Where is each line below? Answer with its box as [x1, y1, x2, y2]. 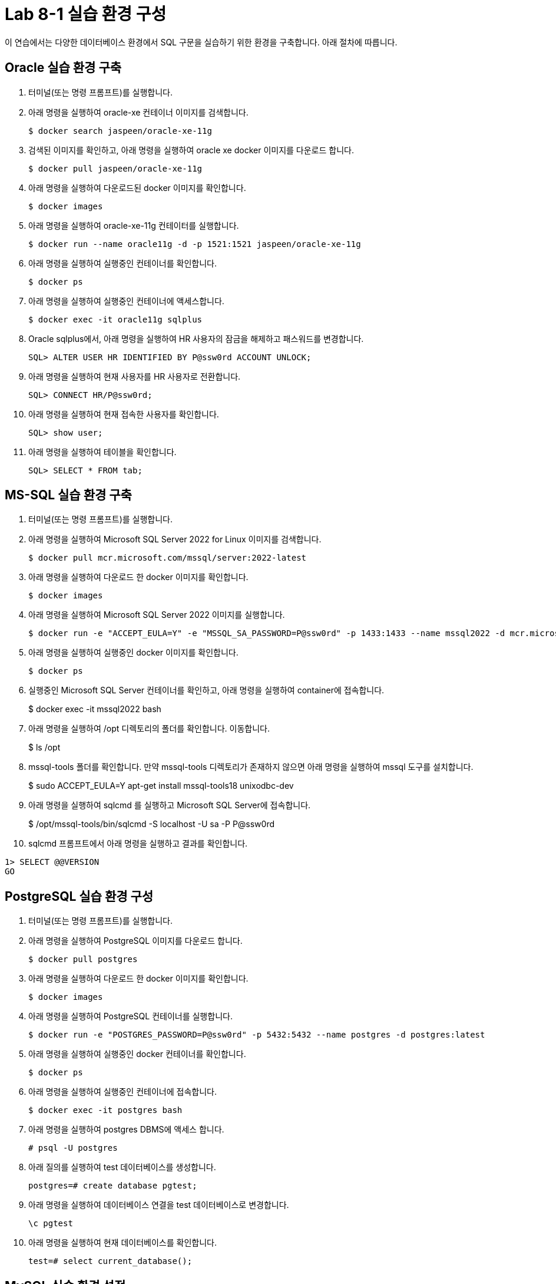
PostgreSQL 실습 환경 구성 [5, 888, 154, 904]
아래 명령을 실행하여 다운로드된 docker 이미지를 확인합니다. [28, 182, 246, 193]
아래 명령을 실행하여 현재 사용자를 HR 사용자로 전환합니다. [28, 371, 241, 381]
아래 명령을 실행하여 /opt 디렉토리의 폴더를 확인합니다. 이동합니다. [28, 723, 270, 734]
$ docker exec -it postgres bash [28, 1105, 183, 1115]
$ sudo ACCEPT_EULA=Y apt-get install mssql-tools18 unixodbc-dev [28, 781, 294, 791]
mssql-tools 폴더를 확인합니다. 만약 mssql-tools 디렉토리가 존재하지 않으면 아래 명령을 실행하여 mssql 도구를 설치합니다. [28, 762, 474, 772]
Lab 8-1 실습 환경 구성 [5, 4, 167, 24]
